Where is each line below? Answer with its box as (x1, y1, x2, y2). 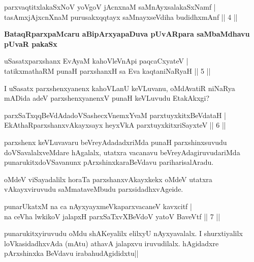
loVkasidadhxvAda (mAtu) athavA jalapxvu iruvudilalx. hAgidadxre (4, 238, 219, 248)
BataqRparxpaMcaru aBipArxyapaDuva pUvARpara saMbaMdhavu (4, 28, 250, 39)
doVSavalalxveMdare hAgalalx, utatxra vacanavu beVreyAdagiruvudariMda (4, 147, 240, 157)
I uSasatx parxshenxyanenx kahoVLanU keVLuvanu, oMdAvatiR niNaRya (4, 82, 235, 93)
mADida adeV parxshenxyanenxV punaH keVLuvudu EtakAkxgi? (4, 93, 210, 103)
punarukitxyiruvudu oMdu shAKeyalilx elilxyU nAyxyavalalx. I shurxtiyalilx (4, 228, 243, 239)
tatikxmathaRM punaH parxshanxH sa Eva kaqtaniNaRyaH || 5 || (4, 65, 211, 76)
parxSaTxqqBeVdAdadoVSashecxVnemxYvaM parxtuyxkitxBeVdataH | (4, 109, 226, 120)
